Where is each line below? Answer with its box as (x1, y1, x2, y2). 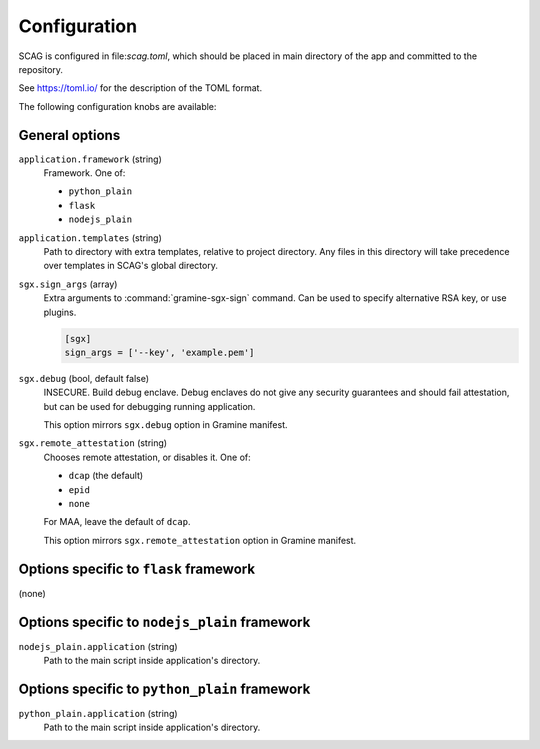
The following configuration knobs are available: (18, 100, 217, 112)
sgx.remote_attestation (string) (18, 437, 168, 449)
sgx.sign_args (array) (18, 278, 118, 290)
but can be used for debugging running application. (43, 400, 256, 412)
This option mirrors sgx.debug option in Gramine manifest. (43, 419, 289, 431)
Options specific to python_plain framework (18, 680, 311, 697)
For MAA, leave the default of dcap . (43, 516, 191, 528)
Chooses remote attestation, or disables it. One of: (43, 451, 252, 463)
